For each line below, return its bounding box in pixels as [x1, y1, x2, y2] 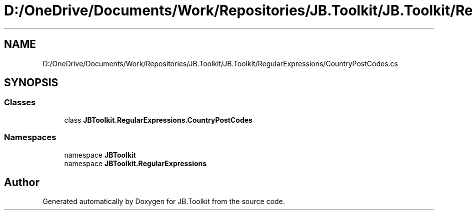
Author [4, 176, 39, 189]
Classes [4, 97, 36, 108]
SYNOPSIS [4, 76, 58, 89]
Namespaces [4, 132, 56, 143]
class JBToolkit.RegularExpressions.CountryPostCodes [64, 115, 252, 124]
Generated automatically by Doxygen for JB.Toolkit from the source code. [42, 197, 285, 206]
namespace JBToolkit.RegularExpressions [64, 159, 207, 168]
